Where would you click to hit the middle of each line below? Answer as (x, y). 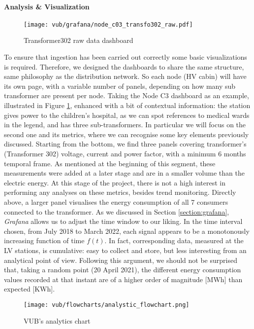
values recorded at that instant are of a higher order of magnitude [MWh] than (123, 279)
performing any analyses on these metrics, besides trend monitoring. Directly (120, 192)
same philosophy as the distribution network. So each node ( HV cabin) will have (125, 76)
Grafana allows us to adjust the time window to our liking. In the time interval (123, 221)
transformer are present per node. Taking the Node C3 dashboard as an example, (127, 95)
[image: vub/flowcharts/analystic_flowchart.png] (107, 305)
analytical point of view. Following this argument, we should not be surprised (121, 260)
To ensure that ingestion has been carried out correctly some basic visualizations (126, 57)
